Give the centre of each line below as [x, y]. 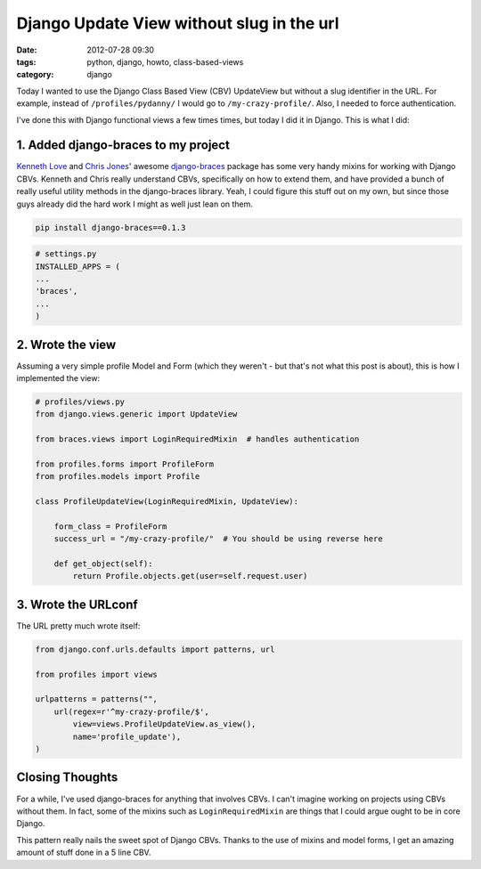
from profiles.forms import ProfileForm [124, 464]
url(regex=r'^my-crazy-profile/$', [131, 711]
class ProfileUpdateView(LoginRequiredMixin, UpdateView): [167, 502]
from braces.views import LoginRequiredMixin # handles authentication [197, 439]
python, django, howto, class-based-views [165, 61]
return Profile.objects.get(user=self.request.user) [190, 576]
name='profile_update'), [127, 736]
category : [35, 75]
